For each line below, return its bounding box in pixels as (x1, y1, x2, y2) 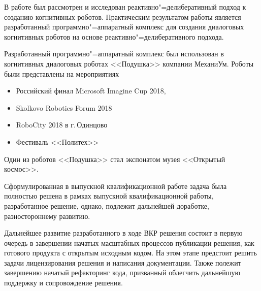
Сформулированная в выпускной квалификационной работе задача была (4, 180, 227, 191)
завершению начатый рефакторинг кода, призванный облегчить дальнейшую (4, 267, 240, 278)
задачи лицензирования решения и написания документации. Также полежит (4, 257, 241, 268)
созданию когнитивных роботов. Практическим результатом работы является (4, 11, 241, 22)
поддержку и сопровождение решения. (4, 277, 123, 288)
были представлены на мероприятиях (4, 68, 119, 79)
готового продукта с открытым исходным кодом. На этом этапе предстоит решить (4, 247, 257, 258)
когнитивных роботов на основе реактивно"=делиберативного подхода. (4, 31, 224, 42)
